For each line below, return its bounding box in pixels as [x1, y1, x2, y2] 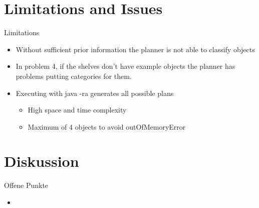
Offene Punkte [4, 180, 49, 190]
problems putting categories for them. [16, 70, 132, 81]
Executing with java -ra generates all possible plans [16, 87, 174, 98]
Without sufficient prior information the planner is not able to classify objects [16, 44, 255, 54]
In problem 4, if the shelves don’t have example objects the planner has [16, 61, 235, 71]
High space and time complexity [28, 105, 127, 115]
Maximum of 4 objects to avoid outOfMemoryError [28, 121, 186, 132]
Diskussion [4, 151, 79, 171]
